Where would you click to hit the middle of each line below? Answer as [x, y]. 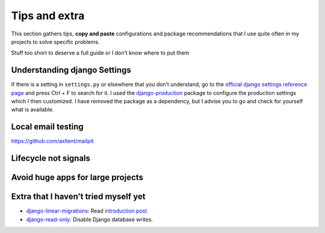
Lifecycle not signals [51, 158]
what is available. [32, 110]
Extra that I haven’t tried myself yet [78, 197]
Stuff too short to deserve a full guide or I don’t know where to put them [100, 53]
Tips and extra [48, 16]
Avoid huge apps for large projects [77, 177]
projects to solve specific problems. [55, 41]
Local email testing [47, 127]
